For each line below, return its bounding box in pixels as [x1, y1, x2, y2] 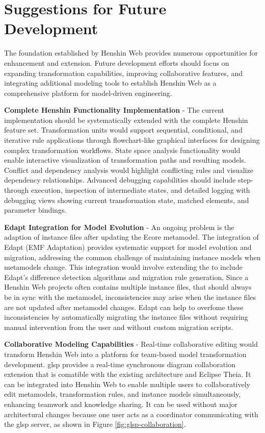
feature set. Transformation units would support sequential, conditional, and [4, 124, 243, 135]
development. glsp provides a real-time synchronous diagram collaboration [4, 359, 235, 369]
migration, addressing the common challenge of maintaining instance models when [4, 251, 261, 262]
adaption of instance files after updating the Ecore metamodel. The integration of [4, 232, 259, 242]
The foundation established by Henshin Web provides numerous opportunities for [4, 47, 258, 58]
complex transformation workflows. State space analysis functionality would [4, 144, 241, 155]
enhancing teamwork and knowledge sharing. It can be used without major [4, 398, 238, 409]
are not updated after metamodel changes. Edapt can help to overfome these [4, 301, 244, 312]
